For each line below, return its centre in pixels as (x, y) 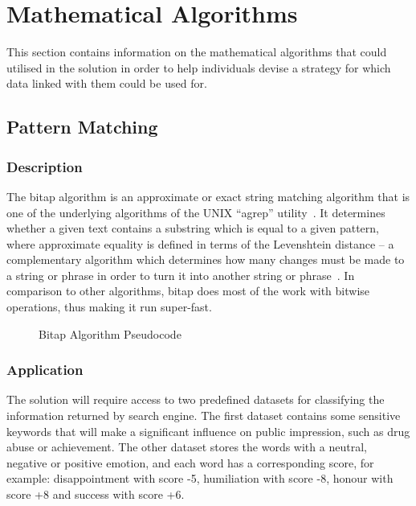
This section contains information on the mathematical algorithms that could (197, 52)
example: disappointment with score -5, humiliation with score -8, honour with (200, 478)
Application (45, 370)
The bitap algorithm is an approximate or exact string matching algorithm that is (208, 196)
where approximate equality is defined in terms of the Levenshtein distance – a (200, 243)
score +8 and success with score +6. (96, 494)
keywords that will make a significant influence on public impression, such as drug (208, 431)
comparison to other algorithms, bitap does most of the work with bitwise (188, 291)
